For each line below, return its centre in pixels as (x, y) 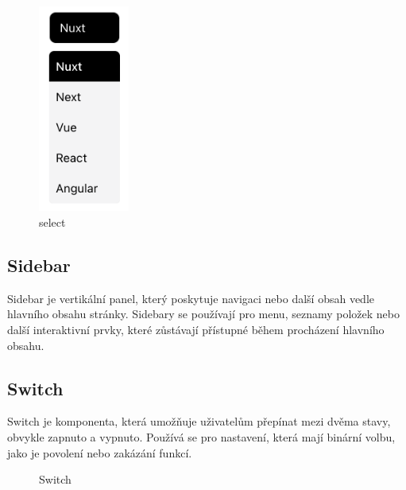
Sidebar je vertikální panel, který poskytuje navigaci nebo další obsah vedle (191, 298)
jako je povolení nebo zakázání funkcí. (100, 452)
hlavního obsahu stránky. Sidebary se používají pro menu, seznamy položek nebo (203, 314)
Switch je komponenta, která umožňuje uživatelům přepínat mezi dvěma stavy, (199, 421)
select (52, 222)
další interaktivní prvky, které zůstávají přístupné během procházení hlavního (196, 330)
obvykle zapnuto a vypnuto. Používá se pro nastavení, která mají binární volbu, (201, 437)
